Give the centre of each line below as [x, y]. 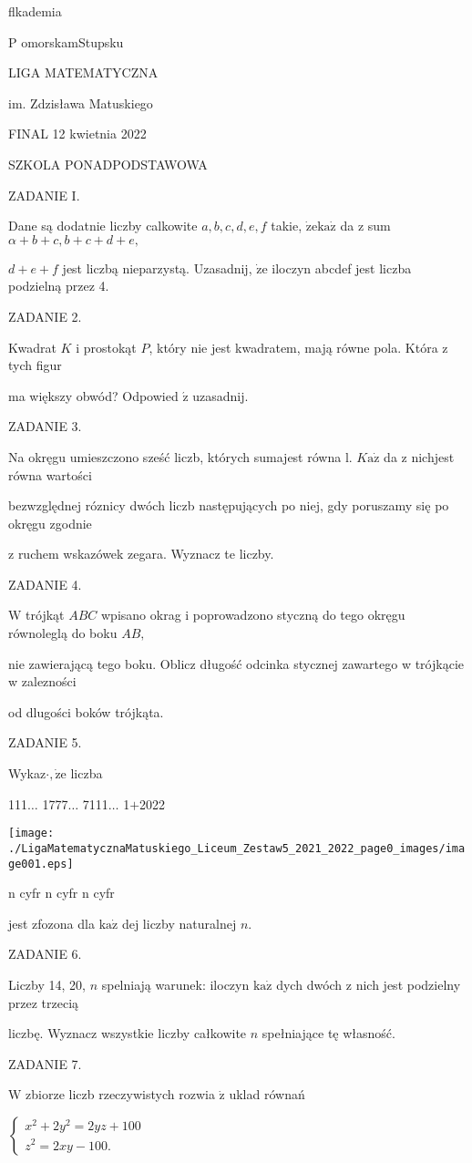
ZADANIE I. [44, 195]
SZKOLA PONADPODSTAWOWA [108, 164]
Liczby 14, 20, [47, 984]
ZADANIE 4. [45, 584]
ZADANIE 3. [45, 426]
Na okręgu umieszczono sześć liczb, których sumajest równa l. [180, 456]
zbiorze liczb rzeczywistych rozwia [120, 1094]
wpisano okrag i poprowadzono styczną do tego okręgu [253, 615]
